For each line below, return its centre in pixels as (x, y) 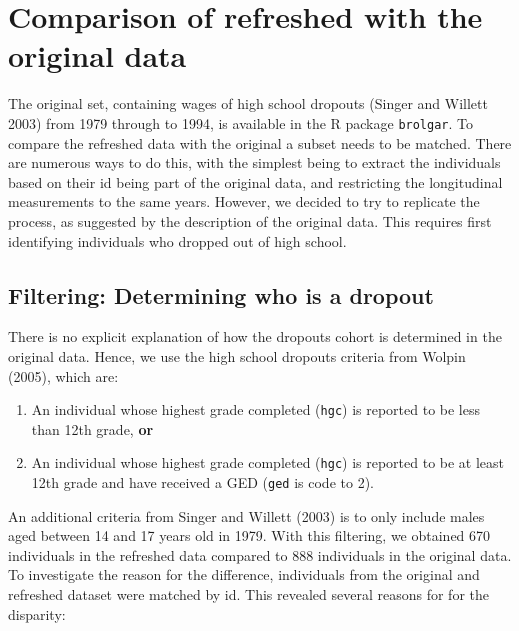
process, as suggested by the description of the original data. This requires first (250, 220)
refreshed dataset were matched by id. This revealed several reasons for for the (248, 594)
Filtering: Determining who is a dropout (221, 294)
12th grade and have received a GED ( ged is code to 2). (202, 482)
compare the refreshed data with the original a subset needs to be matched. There (260, 142)
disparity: (37, 613)
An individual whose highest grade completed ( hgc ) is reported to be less (256, 409)
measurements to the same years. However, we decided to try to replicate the (244, 201)
